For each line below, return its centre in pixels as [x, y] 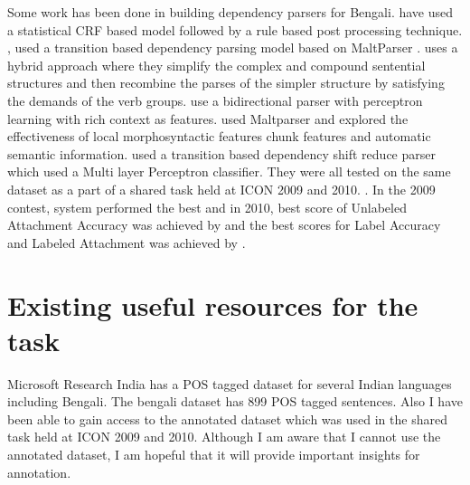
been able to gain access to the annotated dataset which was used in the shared [227, 418]
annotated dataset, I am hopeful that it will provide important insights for [214, 454]
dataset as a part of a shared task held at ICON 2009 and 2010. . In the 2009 [221, 189]
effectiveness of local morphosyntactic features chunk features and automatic [219, 136]
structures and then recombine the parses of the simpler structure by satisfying [226, 83]
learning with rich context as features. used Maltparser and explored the [208, 118]
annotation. [39, 472]
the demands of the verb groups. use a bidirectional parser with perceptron [215, 100]
